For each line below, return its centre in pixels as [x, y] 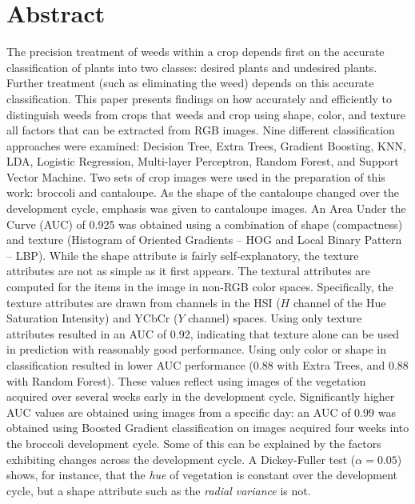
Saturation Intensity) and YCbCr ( [92, 318]
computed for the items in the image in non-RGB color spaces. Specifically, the [200, 287]
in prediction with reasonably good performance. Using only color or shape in [196, 349]
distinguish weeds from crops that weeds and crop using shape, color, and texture [206, 114]
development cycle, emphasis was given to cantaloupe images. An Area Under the [206, 208]
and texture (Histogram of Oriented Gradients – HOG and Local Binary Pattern [204, 240]
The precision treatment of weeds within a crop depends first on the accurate [196, 52]
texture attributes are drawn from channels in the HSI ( [144, 302]
